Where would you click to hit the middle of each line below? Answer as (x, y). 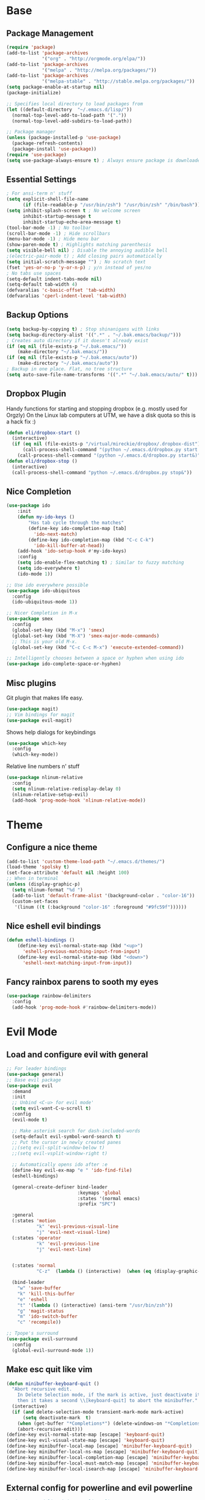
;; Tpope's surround (33, 1334)
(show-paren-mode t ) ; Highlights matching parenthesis (79, 245)
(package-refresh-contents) (48, 144)
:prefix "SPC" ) (96, 1204)
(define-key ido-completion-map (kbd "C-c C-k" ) (91, 540)
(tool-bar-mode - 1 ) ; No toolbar (49, 228)
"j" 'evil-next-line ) (64, 1249)
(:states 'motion (34, 1221)
